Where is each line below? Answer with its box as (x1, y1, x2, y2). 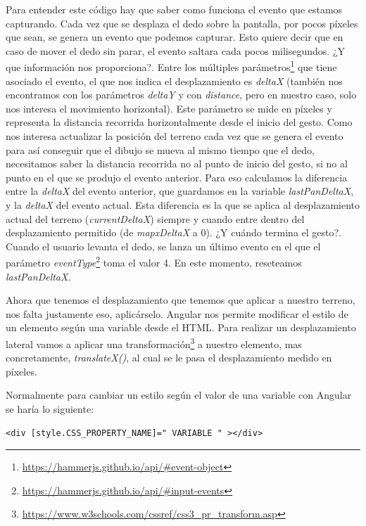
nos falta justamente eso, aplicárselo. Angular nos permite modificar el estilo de (6, 306, 348, 321)
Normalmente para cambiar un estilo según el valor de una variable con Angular (6, 387, 352, 402)
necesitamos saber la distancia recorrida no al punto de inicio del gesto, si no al (6, 156, 348, 171)
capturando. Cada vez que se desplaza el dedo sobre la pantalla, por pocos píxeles (6, 15, 358, 30)
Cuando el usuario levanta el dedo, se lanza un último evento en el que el (6, 238, 321, 253)
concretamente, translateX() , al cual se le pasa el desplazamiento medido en (6, 350, 332, 365)
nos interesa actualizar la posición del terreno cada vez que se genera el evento (6, 129, 343, 143)
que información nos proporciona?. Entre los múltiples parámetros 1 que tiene (6, 58, 337, 75)
